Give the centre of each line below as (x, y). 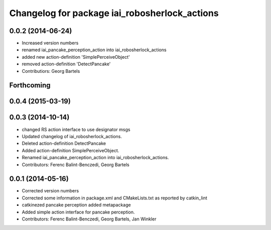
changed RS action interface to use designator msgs (76, 129)
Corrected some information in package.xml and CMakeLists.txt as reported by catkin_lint (115, 198)
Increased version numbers (50, 43)
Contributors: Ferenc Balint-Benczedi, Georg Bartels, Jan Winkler (89, 219)
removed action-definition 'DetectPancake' (66, 64)
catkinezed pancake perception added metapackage (76, 205)
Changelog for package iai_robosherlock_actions (114, 13)
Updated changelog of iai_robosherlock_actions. (72, 136)
